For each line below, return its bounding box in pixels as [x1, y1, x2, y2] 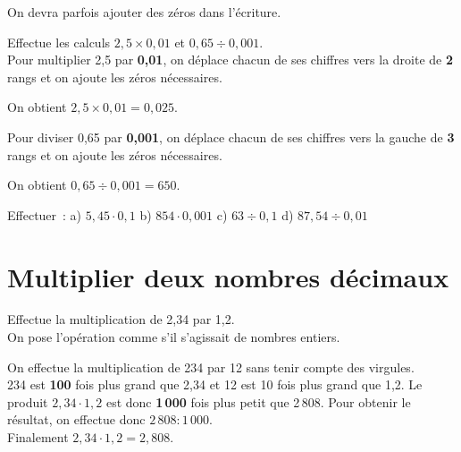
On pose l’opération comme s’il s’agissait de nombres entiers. [7, 328, 340, 346]
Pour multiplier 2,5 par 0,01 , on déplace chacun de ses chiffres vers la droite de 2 [7, 50, 454, 69]
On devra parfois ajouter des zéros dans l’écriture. [7, 3, 281, 21]
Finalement [7, 428, 69, 447]
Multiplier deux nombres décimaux [7, 258, 449, 294]
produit [7, 392, 48, 411]
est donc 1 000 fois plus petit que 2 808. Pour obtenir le [105, 392, 411, 411]
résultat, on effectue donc [7, 410, 146, 429]
